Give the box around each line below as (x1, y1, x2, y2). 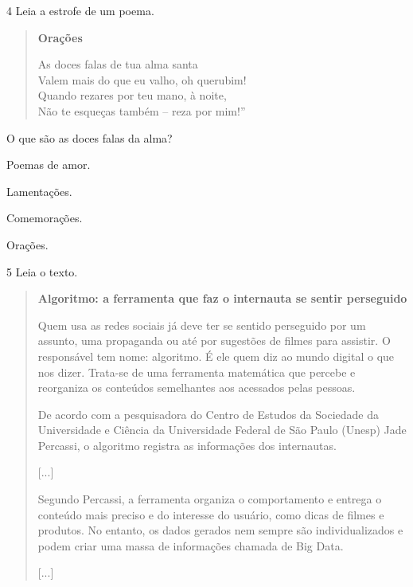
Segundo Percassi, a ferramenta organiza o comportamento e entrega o (37, 491, 382, 507)
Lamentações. (6, 182, 72, 199)
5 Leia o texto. (6, 263, 78, 280)
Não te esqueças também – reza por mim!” (37, 102, 246, 119)
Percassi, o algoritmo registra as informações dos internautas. (37, 436, 337, 453)
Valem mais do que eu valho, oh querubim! (37, 71, 247, 88)
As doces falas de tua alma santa (37, 56, 198, 72)
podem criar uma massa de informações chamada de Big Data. (37, 537, 344, 554)
